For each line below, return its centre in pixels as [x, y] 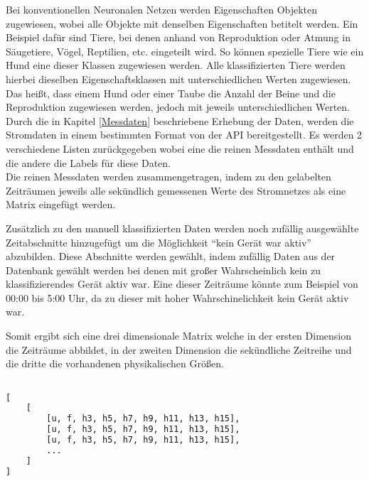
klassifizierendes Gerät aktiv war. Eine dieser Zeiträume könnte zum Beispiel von [182, 284]
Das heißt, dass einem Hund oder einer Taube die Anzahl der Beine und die [171, 93]
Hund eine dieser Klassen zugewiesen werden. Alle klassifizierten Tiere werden [176, 65]
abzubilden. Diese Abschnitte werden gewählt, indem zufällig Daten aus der [171, 256]
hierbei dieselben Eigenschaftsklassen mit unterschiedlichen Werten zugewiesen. [178, 79]
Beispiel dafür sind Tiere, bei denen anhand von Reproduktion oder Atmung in [178, 37]
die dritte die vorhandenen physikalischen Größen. [115, 363]
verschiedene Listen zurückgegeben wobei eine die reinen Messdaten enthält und [180, 148]
